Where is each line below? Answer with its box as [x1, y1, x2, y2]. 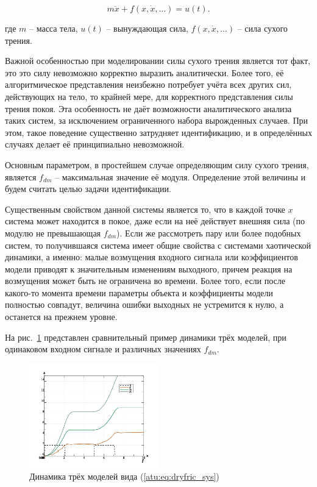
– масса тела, [29, 22, 78, 34]
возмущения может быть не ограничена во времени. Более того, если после [5, 274, 286, 287]
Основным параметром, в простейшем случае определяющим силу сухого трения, [5, 158, 309, 171]
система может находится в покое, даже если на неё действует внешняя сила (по [5, 215, 305, 227]
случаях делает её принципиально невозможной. [5, 138, 185, 151]
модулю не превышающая [5, 226, 101, 239]
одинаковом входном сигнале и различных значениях [5, 343, 201, 355]
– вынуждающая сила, [106, 22, 188, 34]
